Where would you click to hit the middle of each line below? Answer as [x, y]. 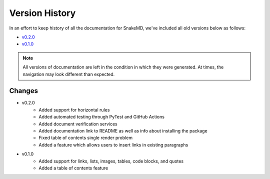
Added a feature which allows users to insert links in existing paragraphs [113, 144]
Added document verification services [78, 124]
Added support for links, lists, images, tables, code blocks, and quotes [111, 161]
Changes [24, 91]
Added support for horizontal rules [74, 109]
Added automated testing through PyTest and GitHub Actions [102, 117]
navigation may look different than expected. [69, 74]
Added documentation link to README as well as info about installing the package [123, 130]
